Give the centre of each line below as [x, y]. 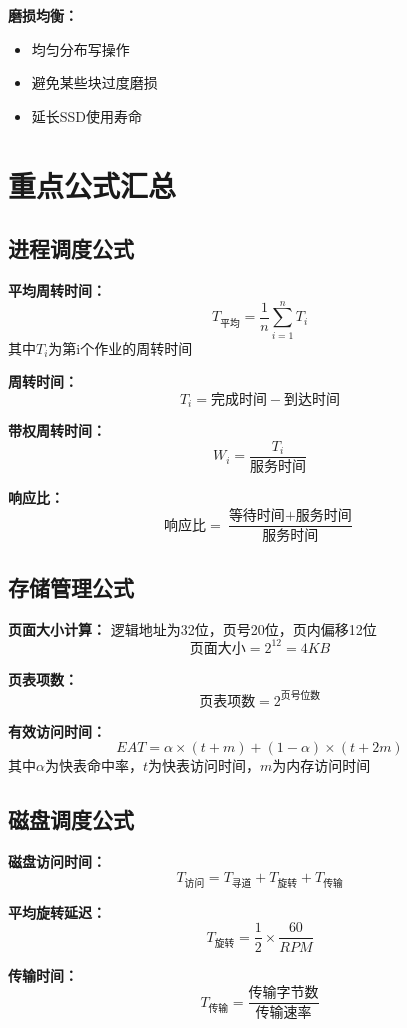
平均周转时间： [57, 289]
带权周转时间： [57, 430]
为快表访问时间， [204, 765]
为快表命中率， [93, 765]
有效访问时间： [57, 730]
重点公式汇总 [92, 184]
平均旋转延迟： [57, 911]
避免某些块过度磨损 [94, 82]
